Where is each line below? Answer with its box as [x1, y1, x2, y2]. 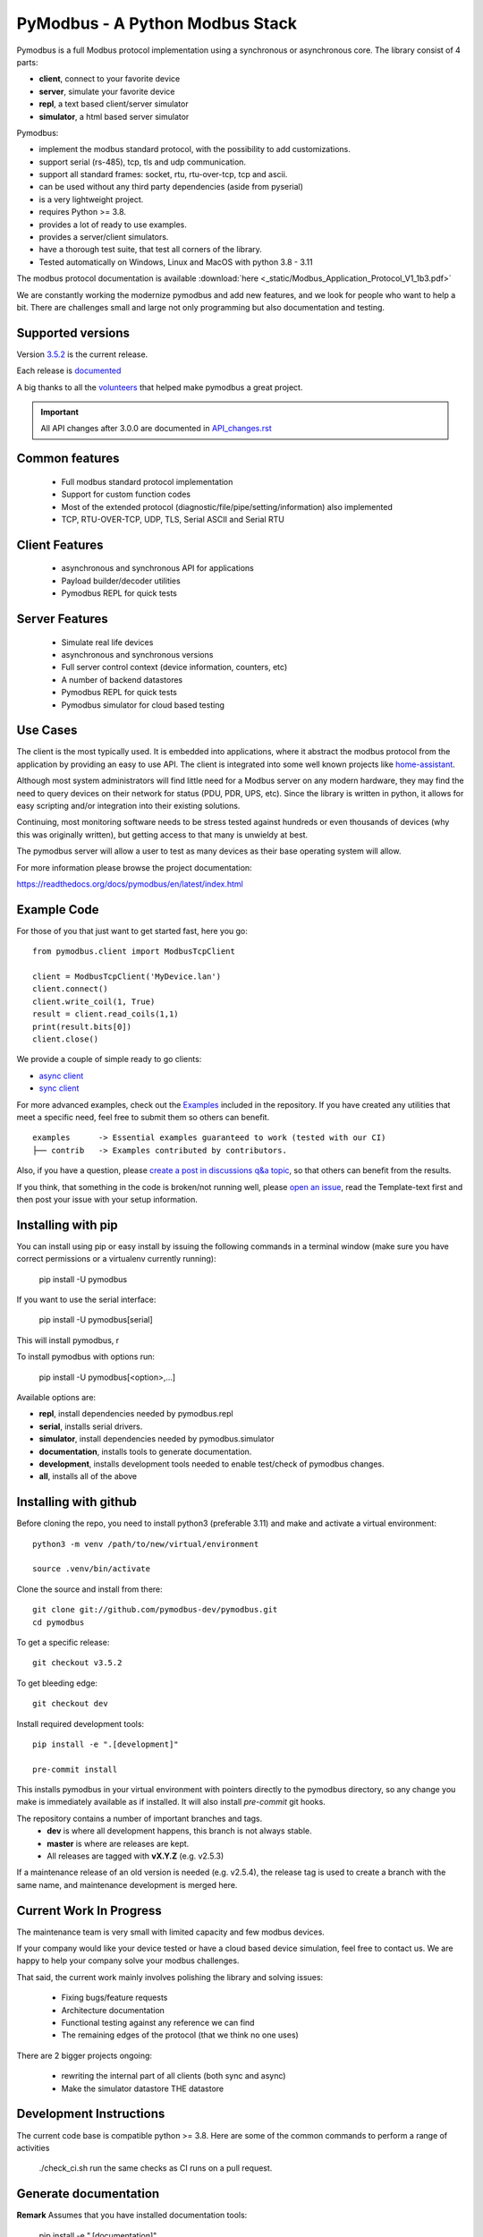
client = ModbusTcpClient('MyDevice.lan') [32, 972, 222, 982]
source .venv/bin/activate [32, 1564, 151, 1574]
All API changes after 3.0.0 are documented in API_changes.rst [40, 423, 272, 434]
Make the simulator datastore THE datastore [61, 2083, 225, 2094]
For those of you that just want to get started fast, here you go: [16, 925, 248, 936]
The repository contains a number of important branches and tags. [16, 1813, 263, 1824]
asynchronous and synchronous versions [61, 650, 214, 659]
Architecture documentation [61, 2004, 165, 2015]
